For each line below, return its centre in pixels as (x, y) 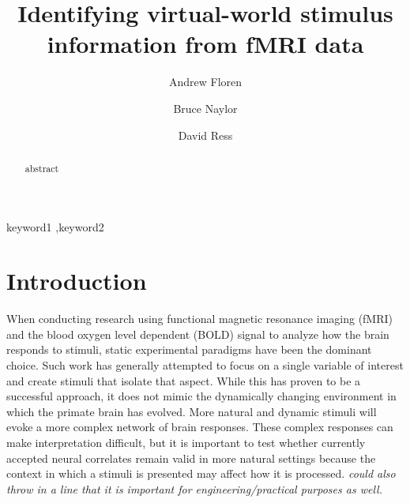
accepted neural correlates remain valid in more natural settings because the (191, 458)
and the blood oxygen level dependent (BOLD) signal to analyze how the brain (198, 334)
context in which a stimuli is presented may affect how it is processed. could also (201, 473)
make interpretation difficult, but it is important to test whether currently (186, 443)
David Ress (205, 135)
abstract (42, 168)
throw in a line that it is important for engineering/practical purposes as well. (194, 488)
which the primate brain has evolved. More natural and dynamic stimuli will (192, 411)
